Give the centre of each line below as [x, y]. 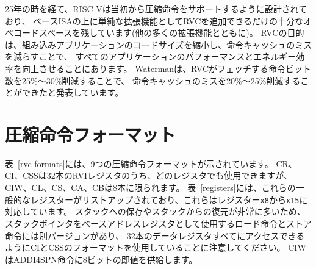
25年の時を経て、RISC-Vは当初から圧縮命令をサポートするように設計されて [156, 9]
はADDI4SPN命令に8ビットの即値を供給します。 [101, 259]
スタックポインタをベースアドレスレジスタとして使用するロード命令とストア [158, 223]
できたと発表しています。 [73, 92]
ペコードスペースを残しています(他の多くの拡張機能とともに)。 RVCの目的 [155, 33]
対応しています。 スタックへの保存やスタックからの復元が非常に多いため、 [155, 211]
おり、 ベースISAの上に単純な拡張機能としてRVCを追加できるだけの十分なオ [159, 20]
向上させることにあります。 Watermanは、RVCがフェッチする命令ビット [167, 68]
